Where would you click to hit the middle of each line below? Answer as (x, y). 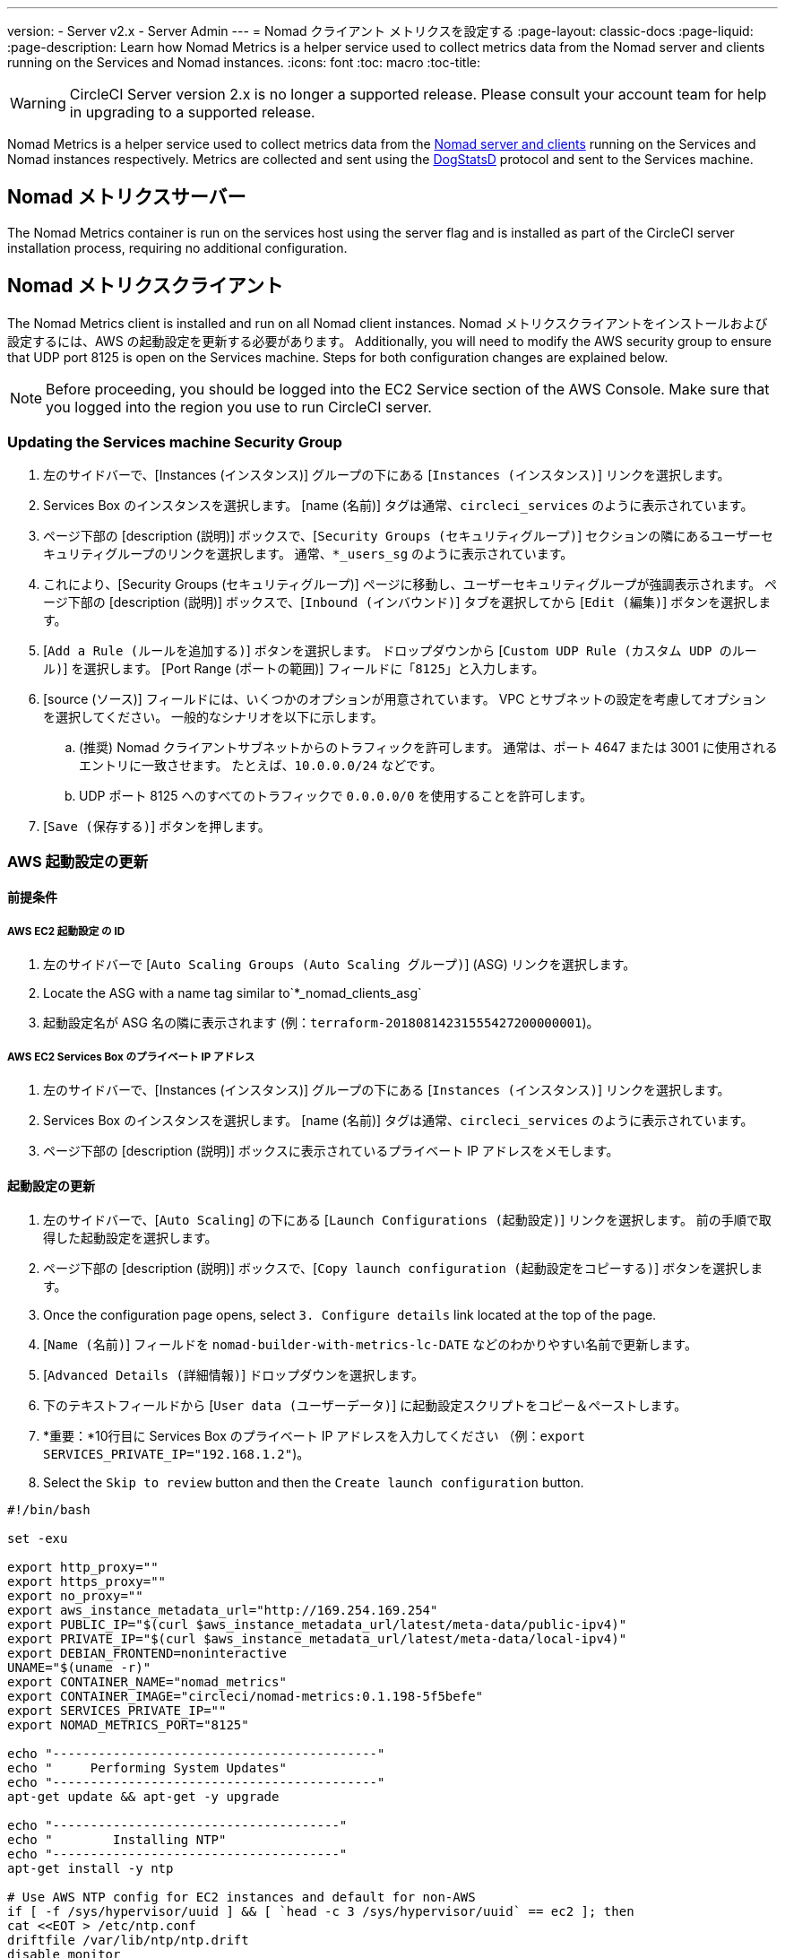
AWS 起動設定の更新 (78, 861)
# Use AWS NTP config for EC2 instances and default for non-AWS (242, 1897)
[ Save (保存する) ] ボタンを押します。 (157, 827)
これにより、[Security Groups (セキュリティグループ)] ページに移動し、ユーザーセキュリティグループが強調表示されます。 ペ (410, 585)
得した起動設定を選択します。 (130, 1238)
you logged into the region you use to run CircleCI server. (239, 407)
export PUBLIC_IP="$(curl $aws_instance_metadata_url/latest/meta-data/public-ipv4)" (317, 1625)
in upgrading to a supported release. (192, 112)
